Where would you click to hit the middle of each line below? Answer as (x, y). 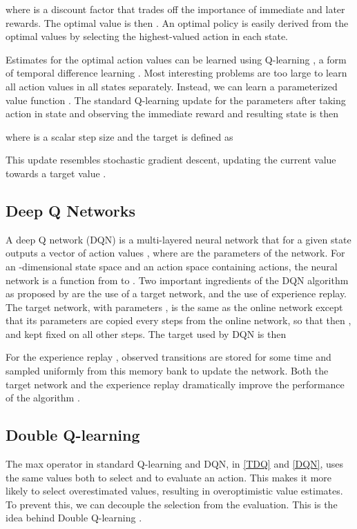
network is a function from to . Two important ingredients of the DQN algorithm (177, 280)
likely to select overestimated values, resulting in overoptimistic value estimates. (174, 491)
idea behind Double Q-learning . (74, 518)
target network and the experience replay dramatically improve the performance (175, 384)
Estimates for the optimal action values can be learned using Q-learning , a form (176, 59)
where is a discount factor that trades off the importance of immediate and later (175, 9)
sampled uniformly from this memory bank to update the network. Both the (167, 371)
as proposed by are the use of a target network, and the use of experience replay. (176, 293)
